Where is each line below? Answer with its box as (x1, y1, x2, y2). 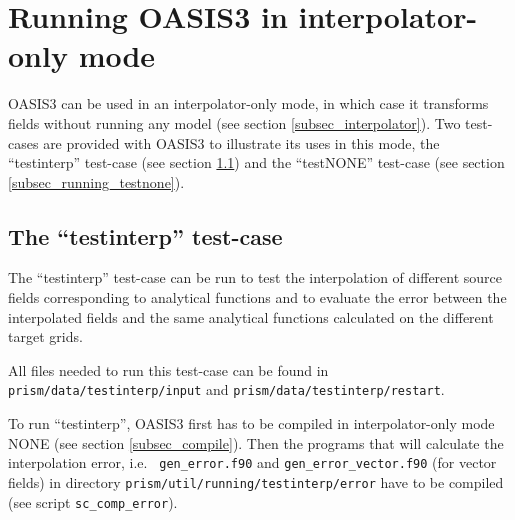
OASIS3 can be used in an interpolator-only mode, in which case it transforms (8, 93, 489, 114)
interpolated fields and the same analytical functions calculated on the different (8, 306, 494, 327)
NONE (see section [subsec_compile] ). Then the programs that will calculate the (8, 432, 504, 453)
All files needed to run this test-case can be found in (8, 359, 329, 380)
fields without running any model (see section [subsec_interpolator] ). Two (8, 112, 461, 133)
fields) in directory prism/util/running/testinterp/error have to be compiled (8, 471, 504, 492)
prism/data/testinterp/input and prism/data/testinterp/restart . (8, 379, 445, 400)
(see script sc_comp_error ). (8, 491, 178, 512)
